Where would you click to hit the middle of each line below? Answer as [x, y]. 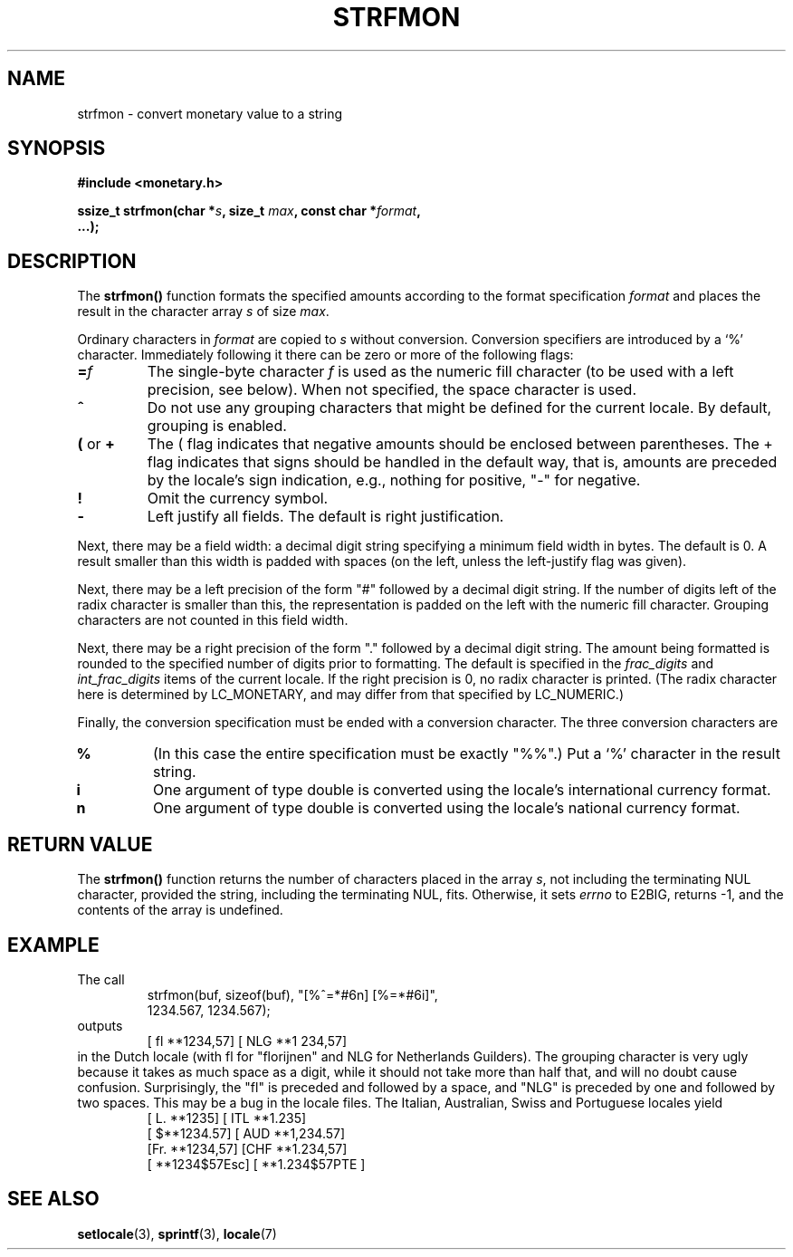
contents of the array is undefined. [180, 910]
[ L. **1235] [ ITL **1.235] [227, 1118]
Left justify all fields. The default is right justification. [325, 517]
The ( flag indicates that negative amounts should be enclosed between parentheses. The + [460, 444]
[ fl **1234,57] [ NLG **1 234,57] [247, 1041]
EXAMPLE [53, 945]
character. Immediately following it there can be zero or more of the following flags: [325, 355]
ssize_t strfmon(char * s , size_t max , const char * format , [249, 211]
